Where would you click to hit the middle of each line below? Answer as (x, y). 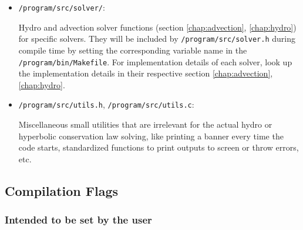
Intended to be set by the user (78, 220)
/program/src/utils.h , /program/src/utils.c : (106, 104)
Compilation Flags (62, 190)
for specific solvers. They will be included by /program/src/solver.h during (157, 39)
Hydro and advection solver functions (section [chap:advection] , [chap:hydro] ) (157, 27)
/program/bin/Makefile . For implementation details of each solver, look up (155, 61)
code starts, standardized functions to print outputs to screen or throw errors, (159, 147)
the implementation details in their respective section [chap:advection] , (146, 73)
